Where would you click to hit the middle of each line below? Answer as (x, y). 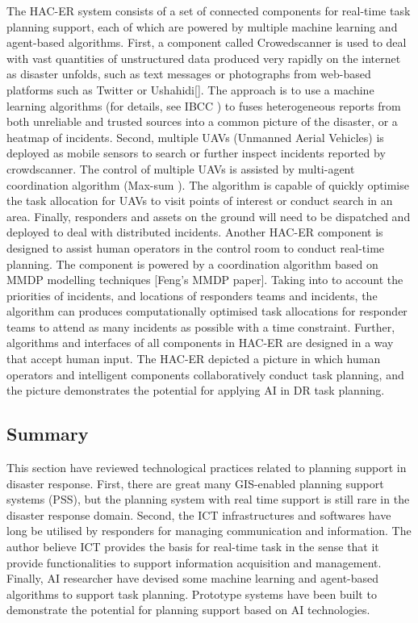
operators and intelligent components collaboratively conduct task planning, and (205, 374)
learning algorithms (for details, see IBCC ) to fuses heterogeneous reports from (204, 105)
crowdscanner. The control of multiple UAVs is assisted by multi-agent (181, 168)
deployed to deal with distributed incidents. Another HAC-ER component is (195, 232)
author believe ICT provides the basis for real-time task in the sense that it (193, 547)
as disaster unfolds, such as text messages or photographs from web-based (189, 74)
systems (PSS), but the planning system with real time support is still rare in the (208, 499)
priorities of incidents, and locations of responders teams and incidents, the (192, 295)
